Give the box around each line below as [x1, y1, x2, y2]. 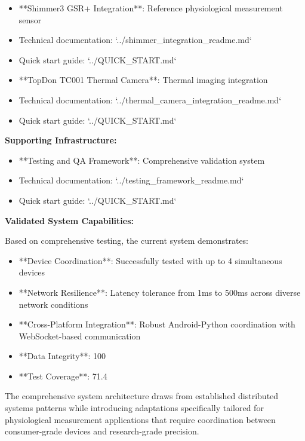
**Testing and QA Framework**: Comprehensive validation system [19, 154, 265, 166]
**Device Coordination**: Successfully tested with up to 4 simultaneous [19, 254, 282, 267]
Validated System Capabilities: [5, 214, 134, 226]
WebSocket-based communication [19, 329, 141, 342]
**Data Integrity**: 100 [19, 350, 106, 362]
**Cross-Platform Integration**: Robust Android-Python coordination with [19, 318, 295, 330]
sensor [19, 13, 42, 26]
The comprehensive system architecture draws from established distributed [5, 390, 279, 402]
